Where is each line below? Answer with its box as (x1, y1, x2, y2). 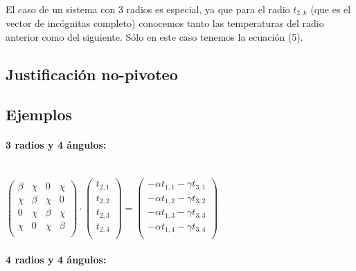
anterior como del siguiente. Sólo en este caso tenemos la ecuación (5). (6, 29, 303, 44)
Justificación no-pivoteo (6, 63, 178, 84)
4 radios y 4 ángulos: (6, 252, 107, 266)
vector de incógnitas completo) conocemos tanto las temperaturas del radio (6, 16, 324, 30)
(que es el (310, 1, 351, 16)
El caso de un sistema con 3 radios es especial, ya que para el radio (6, 1, 290, 16)
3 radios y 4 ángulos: (6, 138, 107, 152)
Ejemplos (6, 104, 73, 125)
